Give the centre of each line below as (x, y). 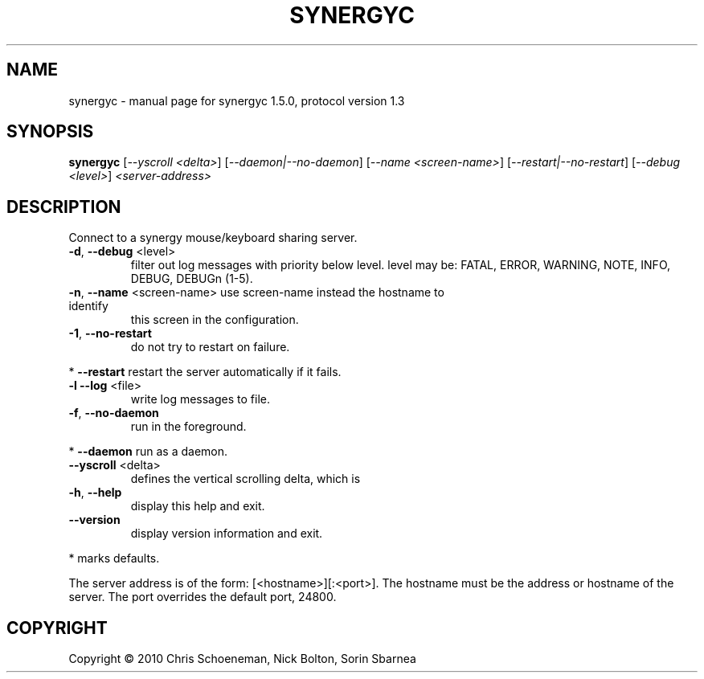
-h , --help (95, 493)
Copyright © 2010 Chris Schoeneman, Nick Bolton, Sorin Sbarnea (242, 659)
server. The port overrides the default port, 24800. (203, 597)
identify (88, 306)
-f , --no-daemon (114, 413)
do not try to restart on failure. (210, 347)
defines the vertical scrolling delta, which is (246, 479)
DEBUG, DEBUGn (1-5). (192, 279)
